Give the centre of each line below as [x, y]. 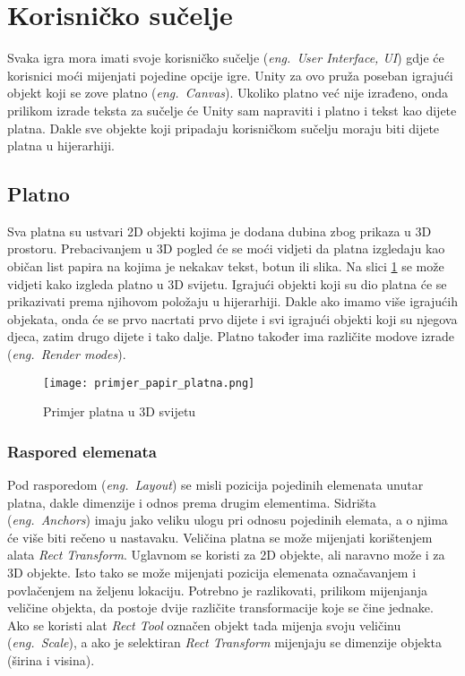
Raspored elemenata [82, 451]
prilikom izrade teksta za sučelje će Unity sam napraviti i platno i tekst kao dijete [232, 110]
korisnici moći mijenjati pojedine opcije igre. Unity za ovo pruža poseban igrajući [230, 75]
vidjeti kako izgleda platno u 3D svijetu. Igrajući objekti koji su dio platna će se [227, 283]
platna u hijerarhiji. [61, 145]
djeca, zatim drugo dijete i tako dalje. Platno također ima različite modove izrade [231, 336]
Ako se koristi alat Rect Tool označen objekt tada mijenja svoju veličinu [204, 625]
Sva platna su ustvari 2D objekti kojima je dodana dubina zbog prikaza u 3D [220, 231]
